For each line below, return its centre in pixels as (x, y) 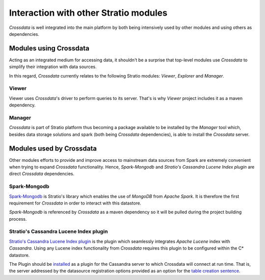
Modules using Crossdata (49, 48)
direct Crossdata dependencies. (42, 174)
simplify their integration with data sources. (53, 67)
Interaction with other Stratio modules (88, 13)
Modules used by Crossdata (53, 148)
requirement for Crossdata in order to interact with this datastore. (75, 203)
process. (18, 219)
